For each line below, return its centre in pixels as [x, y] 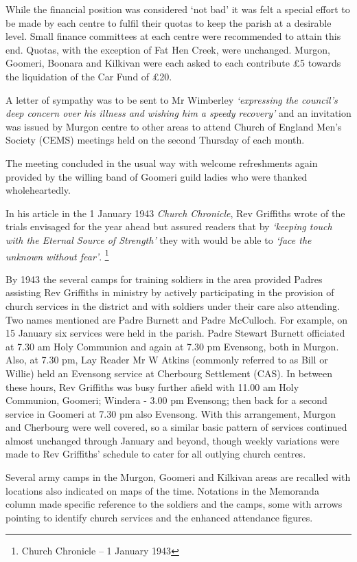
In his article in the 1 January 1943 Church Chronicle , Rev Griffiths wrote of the [175, 213]
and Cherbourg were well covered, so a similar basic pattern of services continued [176, 427]
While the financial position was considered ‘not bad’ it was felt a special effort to [178, 9]
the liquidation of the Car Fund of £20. [89, 76]
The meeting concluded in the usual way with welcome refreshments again [162, 162]
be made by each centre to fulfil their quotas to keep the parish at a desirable [169, 22]
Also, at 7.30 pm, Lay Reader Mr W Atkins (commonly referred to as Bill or [167, 360]
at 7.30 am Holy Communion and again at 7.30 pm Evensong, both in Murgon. [172, 346]
